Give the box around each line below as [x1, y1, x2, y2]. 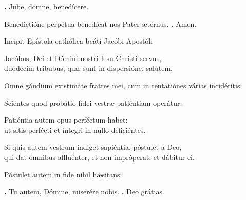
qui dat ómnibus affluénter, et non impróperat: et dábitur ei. [4, 151, 195, 162]
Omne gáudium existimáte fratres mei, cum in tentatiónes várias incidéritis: [4, 79, 242, 90]
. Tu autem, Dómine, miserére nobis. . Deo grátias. [4, 186, 164, 197]
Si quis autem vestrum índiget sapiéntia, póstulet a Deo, [4, 142, 182, 152]
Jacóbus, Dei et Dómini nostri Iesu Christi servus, [4, 52, 162, 63]
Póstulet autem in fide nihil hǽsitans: [4, 169, 122, 179]
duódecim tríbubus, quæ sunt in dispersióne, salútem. [4, 63, 173, 73]
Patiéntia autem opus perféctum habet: [4, 114, 128, 125]
